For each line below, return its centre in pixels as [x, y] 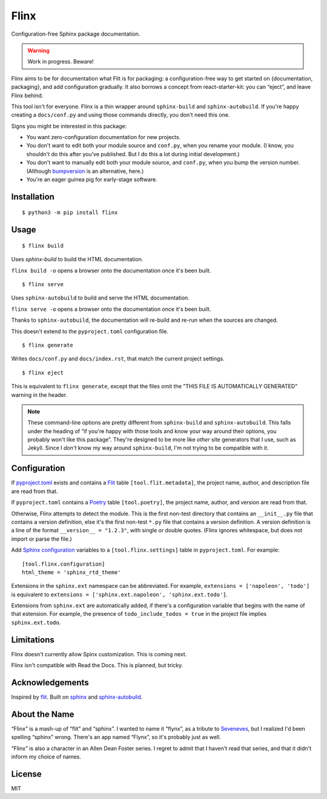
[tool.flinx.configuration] [64, 564]
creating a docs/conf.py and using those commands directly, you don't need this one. [121, 115]
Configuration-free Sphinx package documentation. [76, 34]
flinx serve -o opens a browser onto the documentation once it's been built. [111, 309]
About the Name [43, 714]
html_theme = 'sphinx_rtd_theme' [71, 572]
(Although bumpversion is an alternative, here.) [85, 171]
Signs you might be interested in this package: [69, 126]
